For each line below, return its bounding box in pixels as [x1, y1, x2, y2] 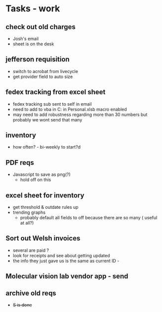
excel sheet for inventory [5, 191, 84, 199]
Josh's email [12, 36, 39, 41]
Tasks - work [5, 3, 60, 14]
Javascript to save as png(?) [12, 171, 71, 178]
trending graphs [12, 209, 46, 215]
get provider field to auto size [12, 74, 73, 79]
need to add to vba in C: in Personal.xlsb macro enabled [12, 106, 127, 112]
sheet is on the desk [12, 41, 54, 47]
